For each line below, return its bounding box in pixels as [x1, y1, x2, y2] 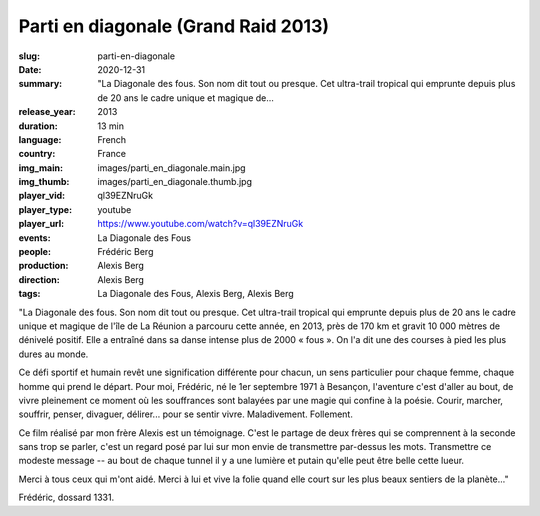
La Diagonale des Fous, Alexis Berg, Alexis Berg [97, 288, 294, 300]
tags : [18, 288, 41, 300]
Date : [18, 63, 42, 75]
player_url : [18, 218, 65, 230]
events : [18, 231, 51, 244]
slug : [18, 50, 40, 62]
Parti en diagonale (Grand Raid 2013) [18, 15, 330, 37]
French [97, 133, 127, 145]
